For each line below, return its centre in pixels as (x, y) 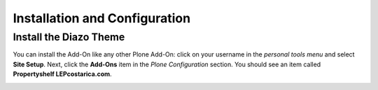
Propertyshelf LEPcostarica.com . (62, 74)
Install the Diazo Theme (69, 37)
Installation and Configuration (102, 18)
